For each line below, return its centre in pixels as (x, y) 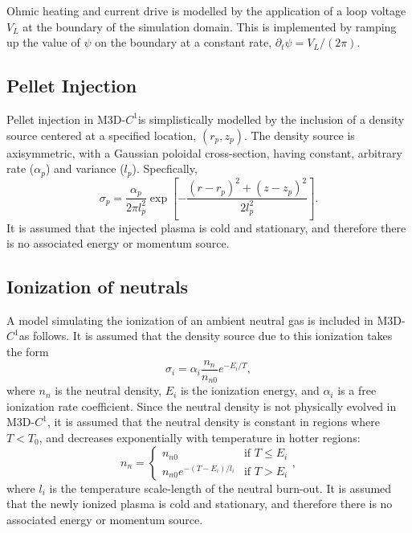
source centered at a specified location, (102, 135)
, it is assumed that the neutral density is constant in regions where (213, 422)
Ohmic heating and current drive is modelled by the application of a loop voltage (206, 10)
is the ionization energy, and (250, 390)
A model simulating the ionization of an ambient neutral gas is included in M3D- (206, 320)
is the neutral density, (108, 390)
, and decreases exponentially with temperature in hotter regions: (200, 437)
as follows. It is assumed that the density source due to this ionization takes (206, 336)
